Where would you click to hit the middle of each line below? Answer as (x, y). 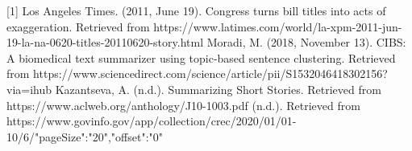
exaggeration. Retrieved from (78, 26)
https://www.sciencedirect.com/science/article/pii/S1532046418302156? (210, 73)
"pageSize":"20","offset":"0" (99, 136)
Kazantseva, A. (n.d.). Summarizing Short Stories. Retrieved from (218, 89)
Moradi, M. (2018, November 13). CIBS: (306, 42)
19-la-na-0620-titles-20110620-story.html (105, 42)
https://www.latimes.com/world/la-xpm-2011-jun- (278, 26)
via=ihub (29, 89)
